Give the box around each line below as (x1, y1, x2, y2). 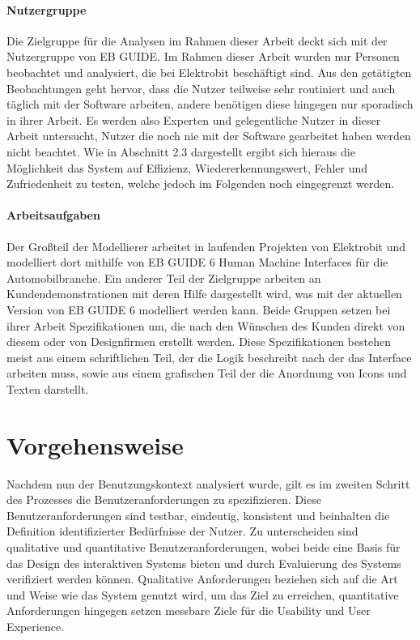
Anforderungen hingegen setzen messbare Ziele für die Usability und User (6, 602, 371, 619)
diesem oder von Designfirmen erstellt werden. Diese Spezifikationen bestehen (6, 333, 391, 350)
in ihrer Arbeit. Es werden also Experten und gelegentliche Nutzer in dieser (6, 111, 381, 128)
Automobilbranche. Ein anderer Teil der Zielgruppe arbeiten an (6, 269, 321, 286)
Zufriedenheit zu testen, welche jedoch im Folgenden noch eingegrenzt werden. (6, 175, 395, 192)
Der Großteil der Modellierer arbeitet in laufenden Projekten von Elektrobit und (6, 237, 406, 254)
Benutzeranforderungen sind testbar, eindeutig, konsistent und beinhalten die (6, 506, 390, 523)
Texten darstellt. (6, 380, 89, 397)
